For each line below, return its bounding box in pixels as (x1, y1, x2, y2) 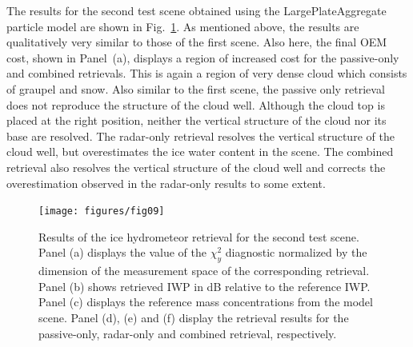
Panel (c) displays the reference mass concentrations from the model (38, 293, 373, 310)
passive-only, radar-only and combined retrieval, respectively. (38, 325, 337, 341)
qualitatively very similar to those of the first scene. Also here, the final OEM (6, 34, 387, 50)
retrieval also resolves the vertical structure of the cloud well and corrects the (6, 158, 386, 175)
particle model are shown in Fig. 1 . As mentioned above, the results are (6, 18, 359, 34)
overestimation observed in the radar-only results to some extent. (6, 174, 326, 191)
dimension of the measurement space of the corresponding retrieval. (38, 262, 370, 279)
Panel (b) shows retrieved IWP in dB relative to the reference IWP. (38, 277, 371, 294)
